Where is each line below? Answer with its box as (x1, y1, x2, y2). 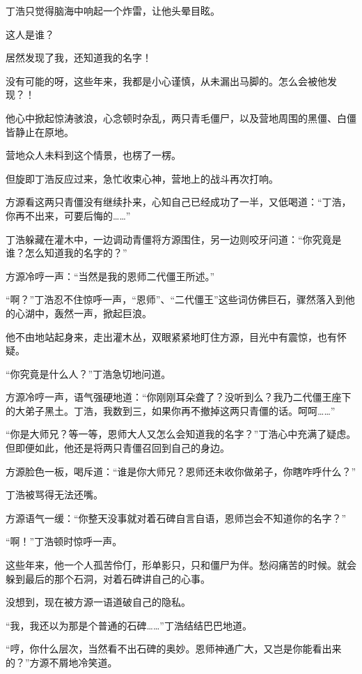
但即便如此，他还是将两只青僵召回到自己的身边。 (6, 441, 230, 455)
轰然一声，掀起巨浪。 (54, 305, 152, 320)
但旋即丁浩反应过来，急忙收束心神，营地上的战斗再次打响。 (6, 171, 278, 185)
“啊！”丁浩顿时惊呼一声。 (6, 534, 123, 549)
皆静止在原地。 (6, 124, 74, 139)
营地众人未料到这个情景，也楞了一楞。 (6, 148, 181, 162)
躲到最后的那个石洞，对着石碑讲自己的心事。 (6, 571, 210, 585)
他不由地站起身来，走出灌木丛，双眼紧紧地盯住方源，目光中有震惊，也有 (6, 329, 337, 344)
